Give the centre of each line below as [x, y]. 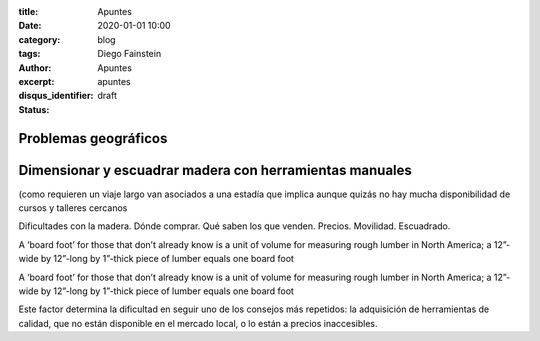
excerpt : [36, 81]
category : [39, 39]
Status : [34, 109]
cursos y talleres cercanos [73, 208]
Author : [35, 67]
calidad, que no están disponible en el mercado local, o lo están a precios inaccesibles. [198, 323]
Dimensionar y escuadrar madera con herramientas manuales [215, 170]
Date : [30, 26]
